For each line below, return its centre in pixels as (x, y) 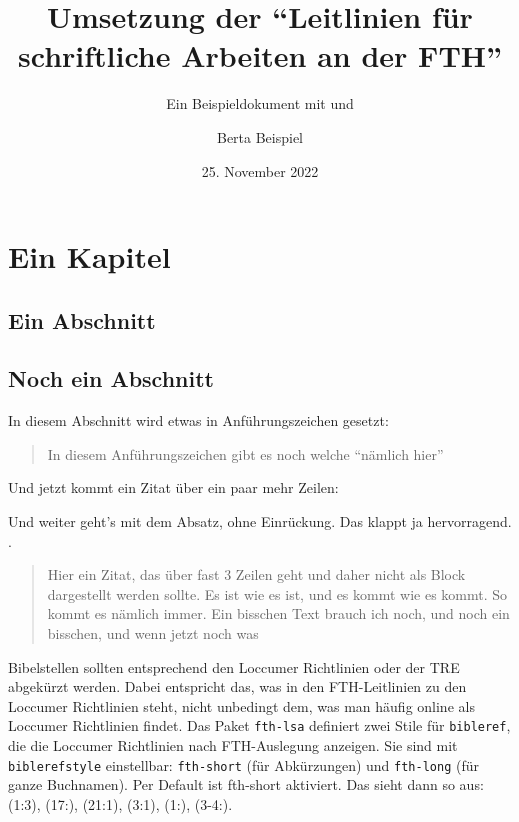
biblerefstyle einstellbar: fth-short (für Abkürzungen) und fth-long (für (243, 764)
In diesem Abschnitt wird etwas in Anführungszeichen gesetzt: (198, 420)
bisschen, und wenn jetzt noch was (153, 633)
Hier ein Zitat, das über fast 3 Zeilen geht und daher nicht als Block (256, 574)
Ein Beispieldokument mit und (260, 103)
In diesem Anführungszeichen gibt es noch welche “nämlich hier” (245, 453)
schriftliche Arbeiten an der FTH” (260, 55)
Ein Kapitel (89, 256)
